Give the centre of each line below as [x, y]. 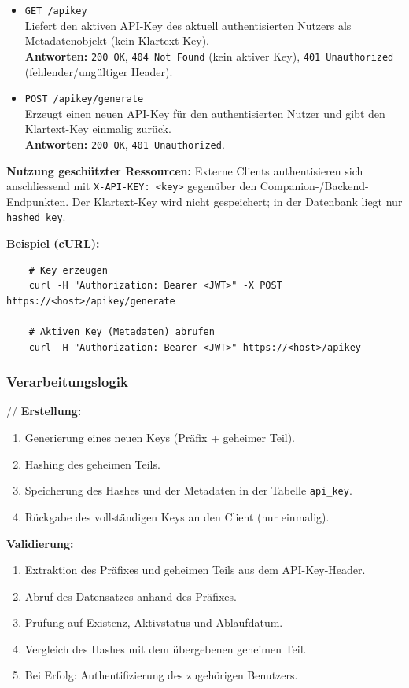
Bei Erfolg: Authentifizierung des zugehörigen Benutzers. [161, 675]
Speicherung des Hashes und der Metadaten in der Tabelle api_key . [188, 490]
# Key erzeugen [68, 270]
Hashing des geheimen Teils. [92, 464]
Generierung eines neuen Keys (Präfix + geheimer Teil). [160, 438]
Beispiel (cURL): [53, 243]
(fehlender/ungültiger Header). [99, 71]
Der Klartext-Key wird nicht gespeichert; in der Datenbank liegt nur [237, 201]
